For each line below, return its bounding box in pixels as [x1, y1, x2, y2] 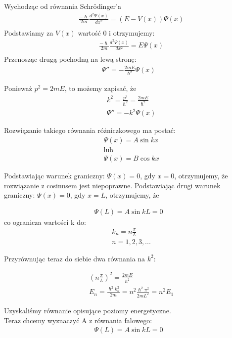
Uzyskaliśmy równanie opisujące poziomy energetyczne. [4, 305, 171, 316]
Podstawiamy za [4, 27, 53, 38]
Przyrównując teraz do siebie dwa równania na [4, 253, 145, 263]
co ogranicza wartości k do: [4, 216, 86, 227]
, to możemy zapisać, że [64, 83, 137, 93]
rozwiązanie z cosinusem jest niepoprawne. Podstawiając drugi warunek [4, 180, 221, 190]
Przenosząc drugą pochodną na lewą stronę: [4, 54, 137, 64]
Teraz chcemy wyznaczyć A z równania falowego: [4, 315, 152, 325]
